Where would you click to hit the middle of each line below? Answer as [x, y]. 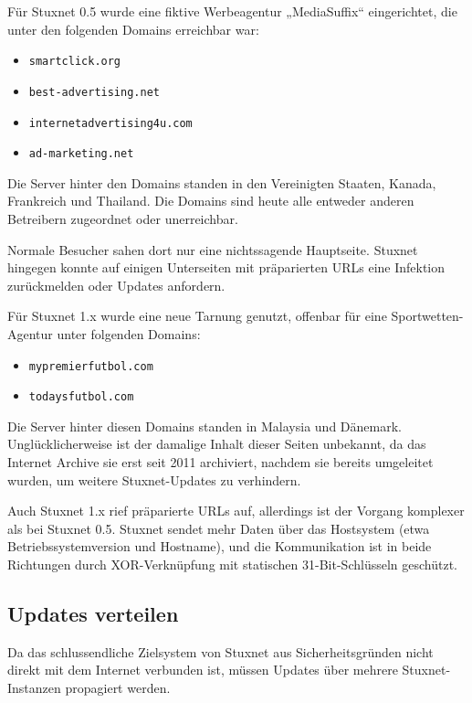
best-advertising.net [94, 92]
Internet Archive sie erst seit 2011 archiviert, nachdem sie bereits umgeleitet [220, 462]
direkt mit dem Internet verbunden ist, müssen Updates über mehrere [203, 670]
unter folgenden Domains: [129, 333]
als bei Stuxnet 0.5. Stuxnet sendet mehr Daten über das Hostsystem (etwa [219, 528]
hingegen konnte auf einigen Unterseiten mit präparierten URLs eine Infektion [226, 267]
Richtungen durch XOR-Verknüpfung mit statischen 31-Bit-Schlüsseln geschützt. [232, 565]
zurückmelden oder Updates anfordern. [116, 285]
